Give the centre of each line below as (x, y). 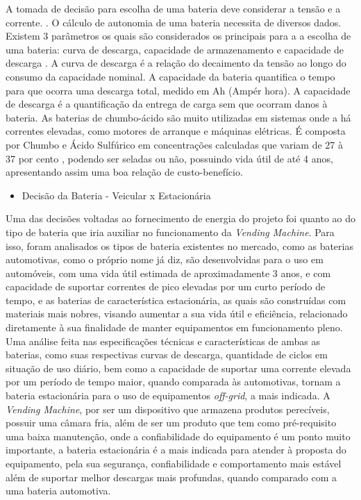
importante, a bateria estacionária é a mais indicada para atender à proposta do (176, 450)
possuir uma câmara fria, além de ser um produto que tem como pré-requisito (171, 423)
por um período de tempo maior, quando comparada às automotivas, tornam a (173, 382)
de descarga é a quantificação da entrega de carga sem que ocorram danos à (167, 104)
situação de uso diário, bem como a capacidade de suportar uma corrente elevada (178, 368)
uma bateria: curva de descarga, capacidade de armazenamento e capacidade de (175, 49)
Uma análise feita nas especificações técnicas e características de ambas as (163, 341)
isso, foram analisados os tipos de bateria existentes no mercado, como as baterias (179, 245)
